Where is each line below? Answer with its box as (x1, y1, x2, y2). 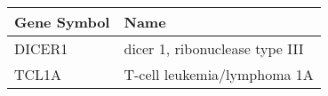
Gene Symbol (14, 12, 110, 32)
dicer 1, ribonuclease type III (124, 38, 304, 59)
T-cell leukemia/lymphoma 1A (124, 64, 314, 84)
